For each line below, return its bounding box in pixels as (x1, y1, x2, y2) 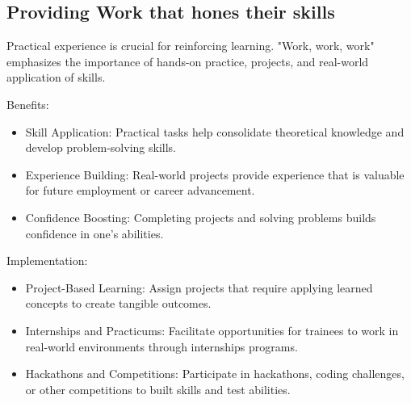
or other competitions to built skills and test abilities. (25, 380, 291, 397)
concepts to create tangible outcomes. (25, 295, 212, 312)
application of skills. (6, 69, 106, 86)
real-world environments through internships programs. (25, 338, 298, 355)
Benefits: (6, 95, 49, 112)
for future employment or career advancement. (25, 182, 255, 199)
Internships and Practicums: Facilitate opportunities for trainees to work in (25, 321, 399, 338)
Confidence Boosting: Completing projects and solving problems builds (25, 208, 376, 225)
